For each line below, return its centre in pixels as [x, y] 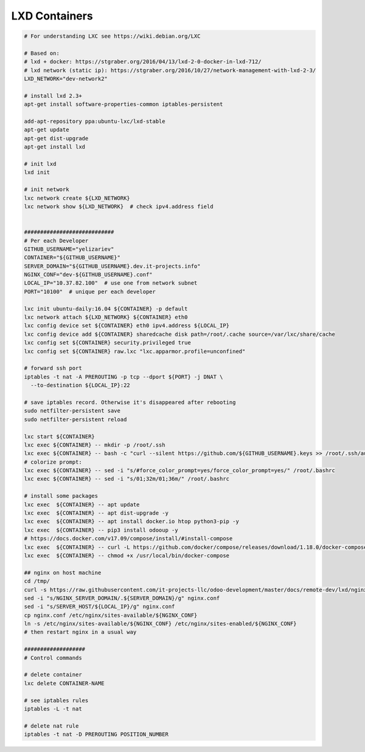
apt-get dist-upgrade [56, 138]
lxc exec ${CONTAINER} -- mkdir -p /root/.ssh [95, 445]
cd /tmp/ [37, 581]
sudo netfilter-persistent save [72, 411]
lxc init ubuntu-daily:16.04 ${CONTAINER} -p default [106, 308]
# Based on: [42, 53]
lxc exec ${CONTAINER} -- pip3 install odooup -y [101, 530]
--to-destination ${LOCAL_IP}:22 [80, 385]
